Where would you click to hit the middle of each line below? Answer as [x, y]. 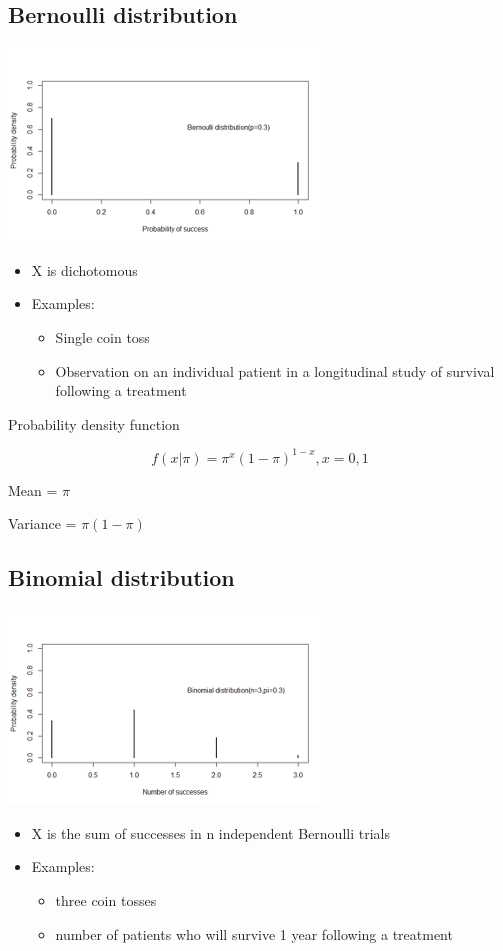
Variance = [42, 523]
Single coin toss [102, 336]
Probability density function [94, 423]
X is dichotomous [84, 269]
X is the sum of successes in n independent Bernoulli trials [210, 832]
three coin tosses [106, 900]
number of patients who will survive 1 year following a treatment [254, 933]
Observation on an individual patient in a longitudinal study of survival [275, 370]
